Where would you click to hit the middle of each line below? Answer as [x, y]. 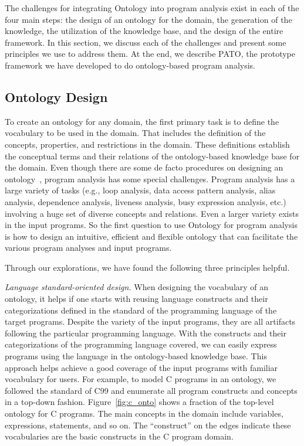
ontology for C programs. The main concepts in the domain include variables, [144, 413]
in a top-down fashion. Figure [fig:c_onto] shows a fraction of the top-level [139, 402]
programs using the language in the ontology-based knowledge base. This [136, 356]
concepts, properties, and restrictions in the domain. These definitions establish [147, 144]
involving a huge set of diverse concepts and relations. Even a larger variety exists [152, 213]
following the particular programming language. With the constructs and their [146, 333]
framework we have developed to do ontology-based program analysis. [130, 65]
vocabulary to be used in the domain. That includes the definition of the [135, 133]
